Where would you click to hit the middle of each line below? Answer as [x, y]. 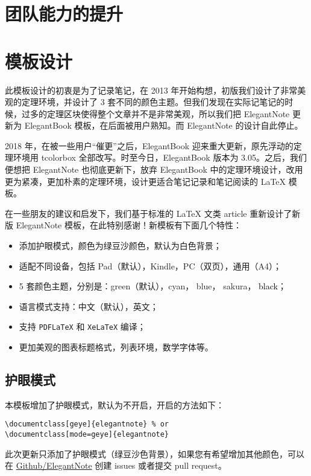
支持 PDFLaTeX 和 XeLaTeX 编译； [82, 326]
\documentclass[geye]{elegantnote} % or [87, 424]
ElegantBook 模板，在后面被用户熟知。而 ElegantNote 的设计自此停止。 [164, 125]
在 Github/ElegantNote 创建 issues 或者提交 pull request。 [116, 465]
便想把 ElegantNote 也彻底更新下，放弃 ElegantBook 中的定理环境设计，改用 [154, 169]
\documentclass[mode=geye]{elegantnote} [87, 435]
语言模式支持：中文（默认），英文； [89, 306]
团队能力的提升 [64, 14]
